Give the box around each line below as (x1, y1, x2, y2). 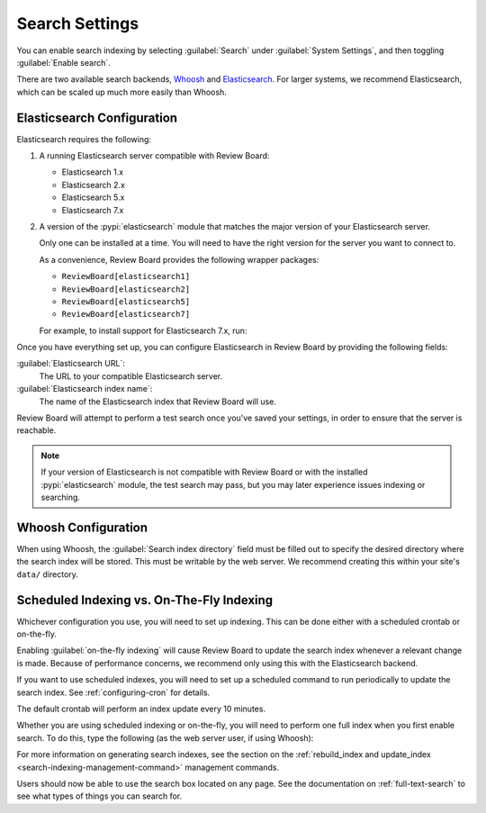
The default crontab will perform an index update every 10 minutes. (16, 703, 265, 714)
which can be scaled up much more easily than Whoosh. (16, 86, 227, 97)
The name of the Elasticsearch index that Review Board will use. (39, 396, 276, 407)
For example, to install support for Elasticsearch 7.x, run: (39, 325, 247, 336)
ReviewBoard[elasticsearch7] (61, 309, 191, 320)
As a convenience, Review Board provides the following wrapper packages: (39, 254, 319, 265)
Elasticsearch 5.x (61, 192, 125, 203)
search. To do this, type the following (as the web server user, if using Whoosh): (16, 732, 314, 743)
